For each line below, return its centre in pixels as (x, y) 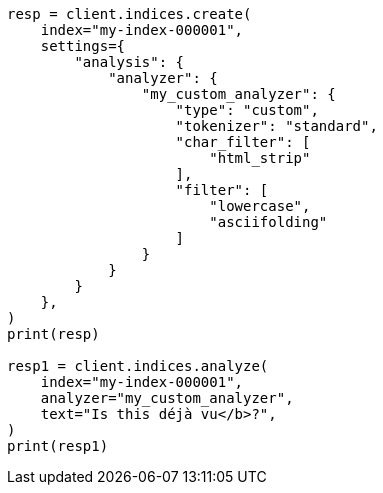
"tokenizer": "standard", (276, 126)
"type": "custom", (247, 110)
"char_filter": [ (243, 142)
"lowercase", (260, 206)
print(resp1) (58, 446)
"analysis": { (129, 62)
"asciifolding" (268, 222)
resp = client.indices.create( (129, 14)
